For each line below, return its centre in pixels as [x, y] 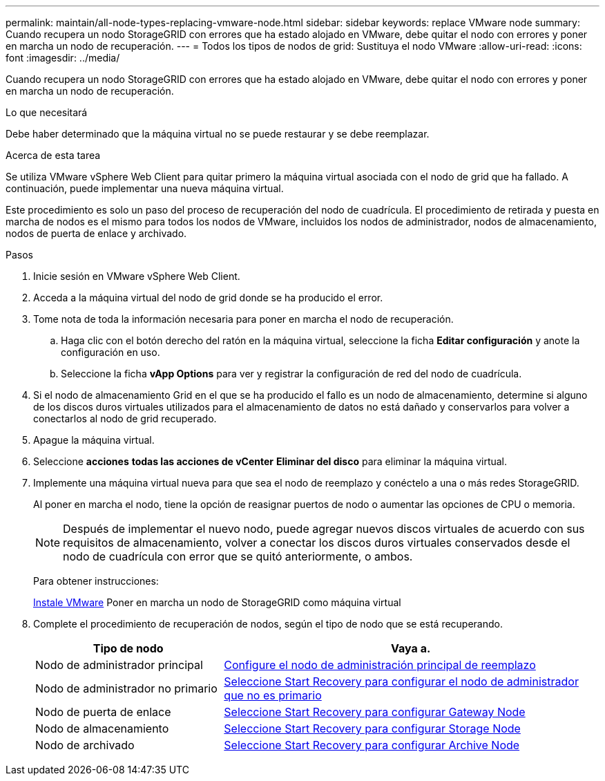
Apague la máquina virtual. [94, 440]
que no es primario [273, 695]
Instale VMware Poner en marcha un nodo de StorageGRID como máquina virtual [217, 602]
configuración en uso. [111, 352]
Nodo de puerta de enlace [103, 712]
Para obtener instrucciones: [96, 581]
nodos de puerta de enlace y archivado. [96, 233]
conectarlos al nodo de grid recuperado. [125, 418]
